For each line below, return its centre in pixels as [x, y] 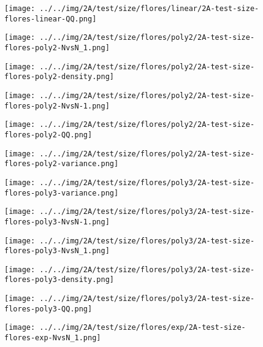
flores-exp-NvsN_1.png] [53, 338]
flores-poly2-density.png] [59, 77]
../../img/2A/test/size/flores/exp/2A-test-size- [143, 328]
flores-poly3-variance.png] [62, 193]
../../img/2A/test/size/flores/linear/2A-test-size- [149, 9]
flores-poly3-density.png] [59, 280]
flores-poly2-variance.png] [62, 164]
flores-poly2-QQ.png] [48, 135]
